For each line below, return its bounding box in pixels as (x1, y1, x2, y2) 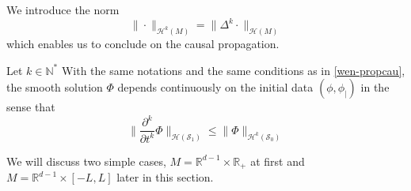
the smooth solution (6, 79, 103, 95)
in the (360, 79, 390, 95)
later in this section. (116, 169, 214, 185)
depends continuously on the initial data (117, 79, 314, 95)
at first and (250, 152, 305, 169)
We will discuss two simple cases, (6, 152, 166, 169)
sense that (6, 99, 55, 115)
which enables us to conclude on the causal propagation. (6, 35, 280, 51)
